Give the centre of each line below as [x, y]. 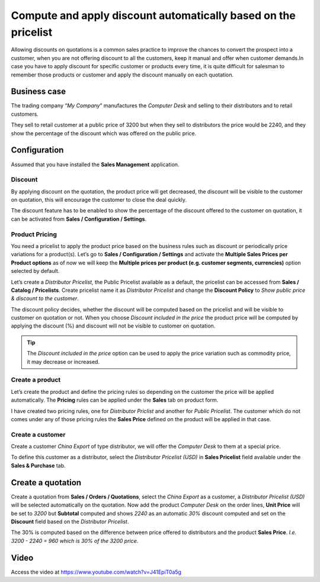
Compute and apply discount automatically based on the [153, 15]
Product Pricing [34, 234]
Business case [39, 92]
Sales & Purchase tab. [38, 465]
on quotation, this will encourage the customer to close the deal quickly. [99, 200]
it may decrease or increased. [63, 361]
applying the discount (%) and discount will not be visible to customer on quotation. [113, 326]
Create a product [36, 380]
